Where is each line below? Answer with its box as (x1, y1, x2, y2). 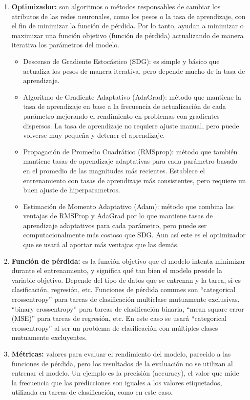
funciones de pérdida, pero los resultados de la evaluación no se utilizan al (11, 358, 233, 368)
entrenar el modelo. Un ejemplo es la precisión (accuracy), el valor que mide (11, 368, 239, 378)
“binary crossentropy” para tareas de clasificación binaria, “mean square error (11, 303, 244, 314)
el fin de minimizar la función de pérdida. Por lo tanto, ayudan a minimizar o (11, 21, 244, 31)
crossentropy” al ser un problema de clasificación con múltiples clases (11, 322, 218, 333)
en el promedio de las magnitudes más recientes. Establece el (23, 165, 205, 175)
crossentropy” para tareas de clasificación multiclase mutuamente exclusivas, (11, 294, 240, 304)
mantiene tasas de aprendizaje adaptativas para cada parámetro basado (23, 156, 237, 166)
